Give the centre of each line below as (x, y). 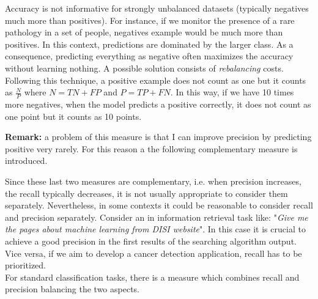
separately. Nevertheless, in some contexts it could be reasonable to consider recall (159, 205)
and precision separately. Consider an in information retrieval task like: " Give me (157, 217)
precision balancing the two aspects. (72, 289)
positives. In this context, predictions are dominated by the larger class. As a (149, 44)
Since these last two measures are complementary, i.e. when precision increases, (153, 181)
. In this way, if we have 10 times (232, 92)
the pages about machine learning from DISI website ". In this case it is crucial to (155, 229)
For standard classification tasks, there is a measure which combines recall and (152, 277)
